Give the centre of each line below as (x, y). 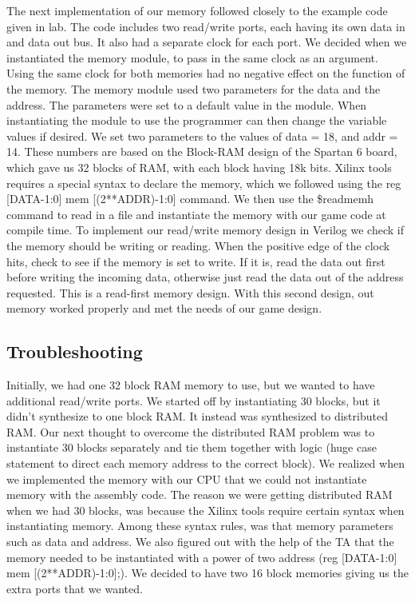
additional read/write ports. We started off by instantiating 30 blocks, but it (194, 400)
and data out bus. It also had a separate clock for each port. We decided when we (207, 42)
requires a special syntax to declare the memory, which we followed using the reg (204, 183)
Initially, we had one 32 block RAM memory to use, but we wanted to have (191, 385)
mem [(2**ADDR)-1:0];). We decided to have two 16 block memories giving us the (207, 573)
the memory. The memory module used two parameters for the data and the (194, 88)
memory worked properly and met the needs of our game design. (164, 308)
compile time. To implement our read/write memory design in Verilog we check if (205, 230)
